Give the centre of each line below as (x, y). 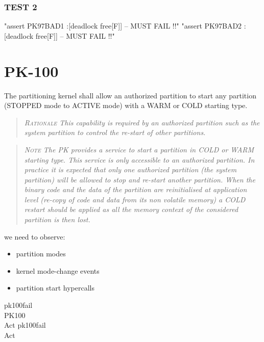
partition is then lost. (57, 219)
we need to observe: (35, 236)
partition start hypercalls (55, 288)
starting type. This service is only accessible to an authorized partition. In (139, 159)
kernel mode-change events (58, 270)
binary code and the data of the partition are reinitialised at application (136, 189)
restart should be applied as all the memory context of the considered (131, 209)
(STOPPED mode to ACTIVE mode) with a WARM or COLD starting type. (126, 105)
